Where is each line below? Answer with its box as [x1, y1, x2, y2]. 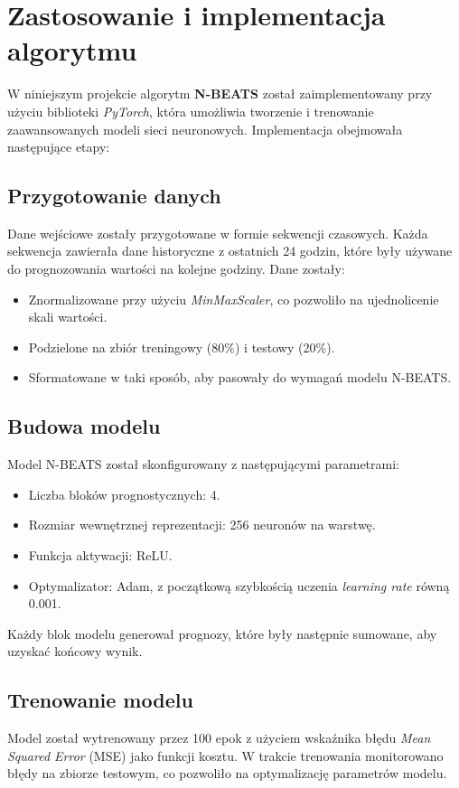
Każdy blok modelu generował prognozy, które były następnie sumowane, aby [7, 624, 437, 643]
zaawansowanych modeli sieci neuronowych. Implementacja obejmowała [7, 119, 403, 138]
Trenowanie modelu [7, 686, 193, 714]
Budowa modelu [7, 412, 161, 440]
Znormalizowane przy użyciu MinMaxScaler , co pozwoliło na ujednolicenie [28, 289, 439, 308]
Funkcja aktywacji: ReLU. [28, 546, 173, 565]
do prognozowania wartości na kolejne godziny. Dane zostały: [7, 259, 345, 278]
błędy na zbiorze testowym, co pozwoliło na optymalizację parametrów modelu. [7, 764, 447, 783]
